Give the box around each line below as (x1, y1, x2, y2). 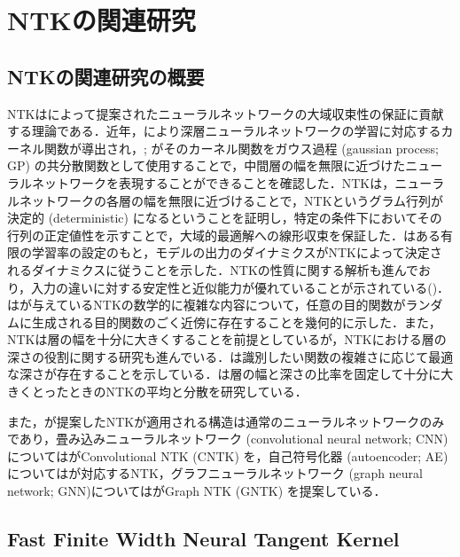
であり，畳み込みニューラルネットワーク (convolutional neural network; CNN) (7, 429, 448, 448)
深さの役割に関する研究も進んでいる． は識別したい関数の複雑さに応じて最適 (7, 347, 454, 365)
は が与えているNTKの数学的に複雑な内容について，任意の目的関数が (7, 295, 406, 314)
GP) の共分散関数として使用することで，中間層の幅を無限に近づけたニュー (7, 156, 443, 175)
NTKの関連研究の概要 (7, 62, 205, 90)
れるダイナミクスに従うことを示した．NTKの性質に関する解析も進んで (7, 260, 419, 278)
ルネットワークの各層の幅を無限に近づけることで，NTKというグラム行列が (7, 191, 444, 209)
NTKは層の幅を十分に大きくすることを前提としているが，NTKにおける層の (7, 330, 447, 349)
